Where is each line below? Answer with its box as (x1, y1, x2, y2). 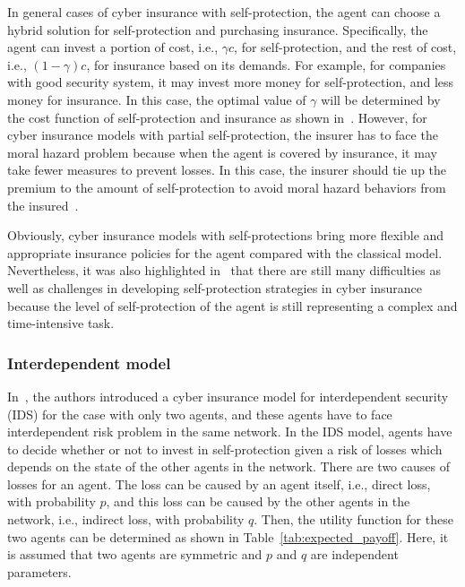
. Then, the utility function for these (254, 510, 453, 529)
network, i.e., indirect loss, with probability (7, 510, 245, 529)
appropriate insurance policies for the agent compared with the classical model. (7, 243, 443, 262)
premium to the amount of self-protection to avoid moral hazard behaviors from (7, 177, 446, 196)
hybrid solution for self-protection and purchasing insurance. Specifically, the (7, 20, 428, 39)
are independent (310, 545, 399, 564)
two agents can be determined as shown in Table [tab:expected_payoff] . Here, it (7, 527, 449, 546)
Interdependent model (7, 351, 171, 374)
